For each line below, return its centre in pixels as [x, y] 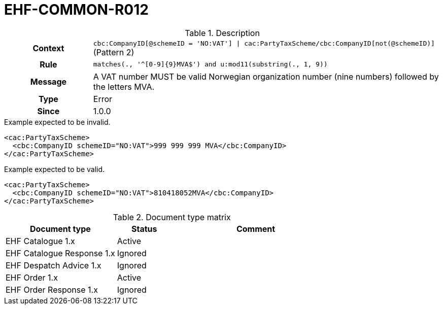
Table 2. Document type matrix [172, 217]
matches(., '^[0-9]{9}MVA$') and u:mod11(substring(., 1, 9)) [210, 64]
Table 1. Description [222, 33]
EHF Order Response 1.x [52, 289]
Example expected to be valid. [55, 169]
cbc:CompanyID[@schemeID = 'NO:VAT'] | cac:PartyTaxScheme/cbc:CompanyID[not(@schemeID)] [264, 43]
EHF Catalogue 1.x [40, 241]
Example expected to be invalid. [57, 122]
